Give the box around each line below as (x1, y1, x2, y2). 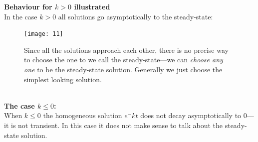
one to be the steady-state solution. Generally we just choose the (24, 64, 223, 75)
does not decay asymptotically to (140, 110, 242, 121)
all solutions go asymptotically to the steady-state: (58, 11, 213, 21)
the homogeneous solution (43, 110, 122, 121)
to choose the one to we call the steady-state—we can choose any (24, 54, 223, 65)
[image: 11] (24, 30, 63, 38)
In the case (4, 11, 37, 21)
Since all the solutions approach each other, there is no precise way (24, 44, 229, 55)
